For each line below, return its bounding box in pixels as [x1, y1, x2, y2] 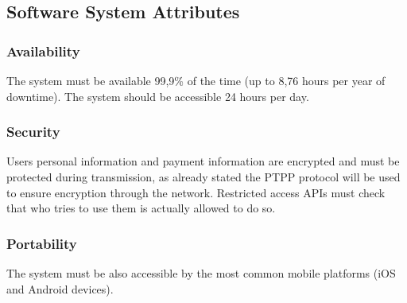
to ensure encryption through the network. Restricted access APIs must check [6, 184, 386, 200]
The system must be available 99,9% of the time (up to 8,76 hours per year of [6, 72, 386, 88]
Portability [6, 233, 77, 253]
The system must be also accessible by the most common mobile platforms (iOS [6, 265, 396, 281]
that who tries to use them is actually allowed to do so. [6, 200, 276, 216]
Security [6, 122, 60, 142]
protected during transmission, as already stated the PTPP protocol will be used [6, 169, 401, 185]
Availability [6, 41, 80, 60]
